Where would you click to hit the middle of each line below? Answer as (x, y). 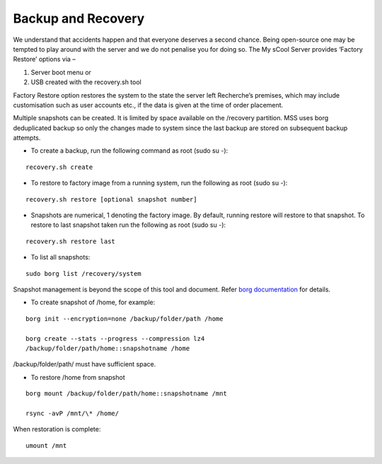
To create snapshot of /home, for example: (93, 302)
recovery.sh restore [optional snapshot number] (111, 199)
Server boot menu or (61, 72)
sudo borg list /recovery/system (83, 273)
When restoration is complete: (57, 429)
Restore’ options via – (44, 59)
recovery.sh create (59, 167)
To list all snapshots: (60, 257)
